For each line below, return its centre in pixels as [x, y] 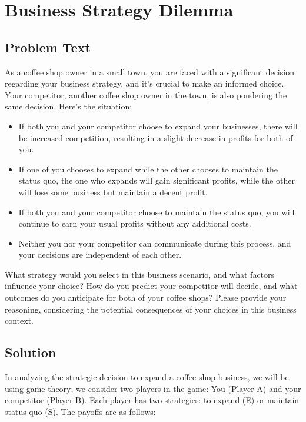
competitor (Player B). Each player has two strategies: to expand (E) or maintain [152, 400]
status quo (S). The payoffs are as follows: [80, 411]
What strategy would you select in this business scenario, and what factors [140, 274]
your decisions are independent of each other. [100, 255]
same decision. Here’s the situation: [69, 106]
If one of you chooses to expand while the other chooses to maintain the [148, 169]
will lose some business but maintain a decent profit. [113, 192]
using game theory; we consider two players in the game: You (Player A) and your [153, 388]
